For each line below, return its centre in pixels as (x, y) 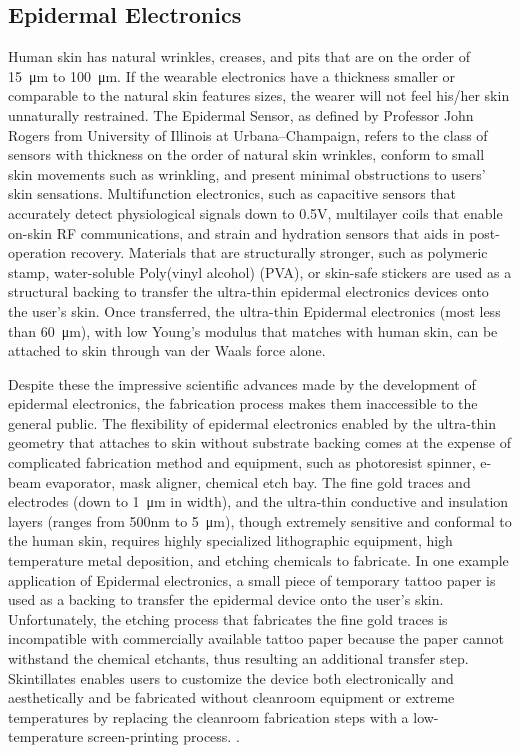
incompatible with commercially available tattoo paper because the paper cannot (256, 638)
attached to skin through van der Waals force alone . (167, 350)
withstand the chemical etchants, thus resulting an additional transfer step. (238, 658)
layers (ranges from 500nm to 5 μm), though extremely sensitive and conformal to (260, 520)
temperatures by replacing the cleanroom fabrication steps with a (208, 716)
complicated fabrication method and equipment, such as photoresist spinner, (242, 462)
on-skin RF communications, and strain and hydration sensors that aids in (236, 232)
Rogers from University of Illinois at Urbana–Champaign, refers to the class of (248, 134)
